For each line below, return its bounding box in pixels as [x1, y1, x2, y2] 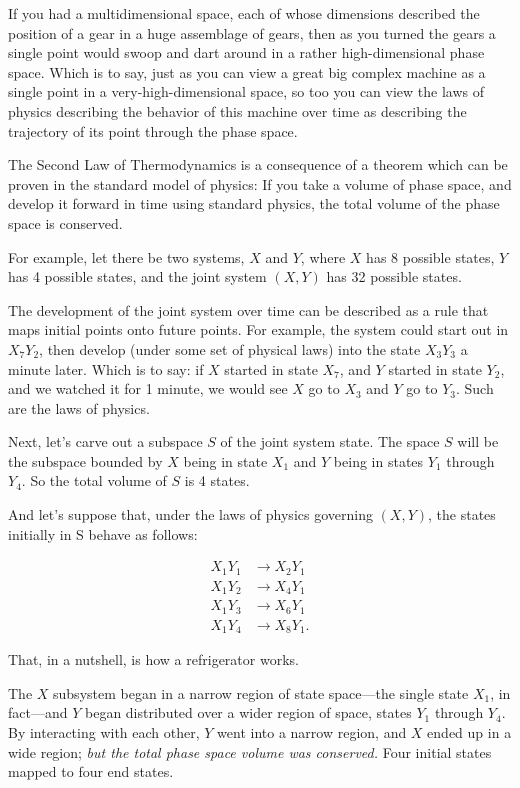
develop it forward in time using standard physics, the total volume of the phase [8, 193, 500, 214]
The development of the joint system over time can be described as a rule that [8, 299, 489, 320]
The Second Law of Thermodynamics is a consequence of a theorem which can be [8, 154, 508, 175]
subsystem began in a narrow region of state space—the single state [53, 682, 469, 703]
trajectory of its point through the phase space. [8, 120, 298, 141]
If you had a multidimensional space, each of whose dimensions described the [8, 3, 480, 23]
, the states [428, 504, 496, 525]
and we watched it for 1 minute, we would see [8, 378, 288, 399]
